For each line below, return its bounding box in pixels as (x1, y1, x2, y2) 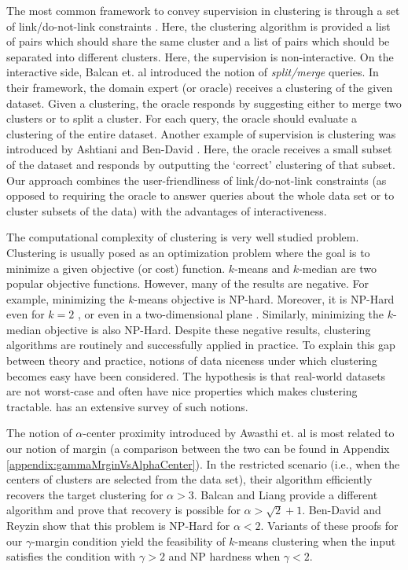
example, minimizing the (6, 290, 125, 307)
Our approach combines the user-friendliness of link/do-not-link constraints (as (6, 171, 387, 188)
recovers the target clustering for (6, 486, 164, 502)
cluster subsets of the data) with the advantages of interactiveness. (6, 202, 327, 219)
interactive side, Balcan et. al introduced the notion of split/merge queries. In (6, 64, 379, 80)
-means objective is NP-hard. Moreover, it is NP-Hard (134, 290, 395, 307)
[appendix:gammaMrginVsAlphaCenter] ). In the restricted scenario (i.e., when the (6, 455, 400, 472)
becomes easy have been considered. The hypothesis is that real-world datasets (6, 367, 386, 384)
